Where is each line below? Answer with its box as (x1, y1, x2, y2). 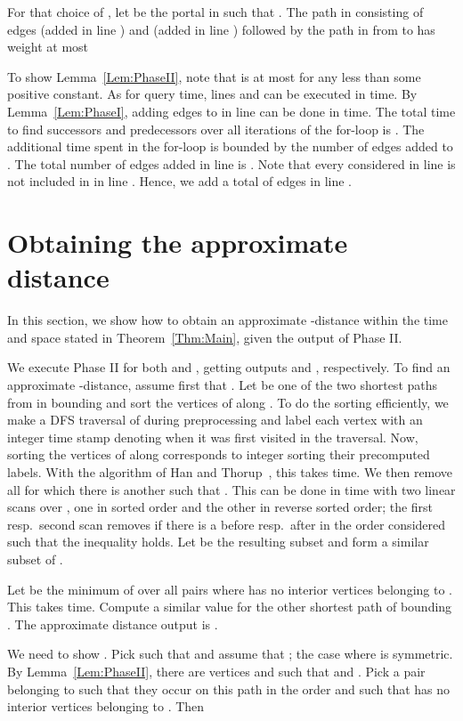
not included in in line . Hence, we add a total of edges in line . (7, 172, 353, 190)
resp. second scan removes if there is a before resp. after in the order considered (7, 514, 446, 533)
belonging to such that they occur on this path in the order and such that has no (7, 679, 451, 698)
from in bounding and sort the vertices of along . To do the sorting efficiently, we (7, 393, 449, 411)
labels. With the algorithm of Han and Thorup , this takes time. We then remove (7, 463, 453, 481)
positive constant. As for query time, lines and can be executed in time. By (7, 85, 418, 103)
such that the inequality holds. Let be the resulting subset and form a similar (7, 532, 429, 551)
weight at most (7, 37, 89, 56)
